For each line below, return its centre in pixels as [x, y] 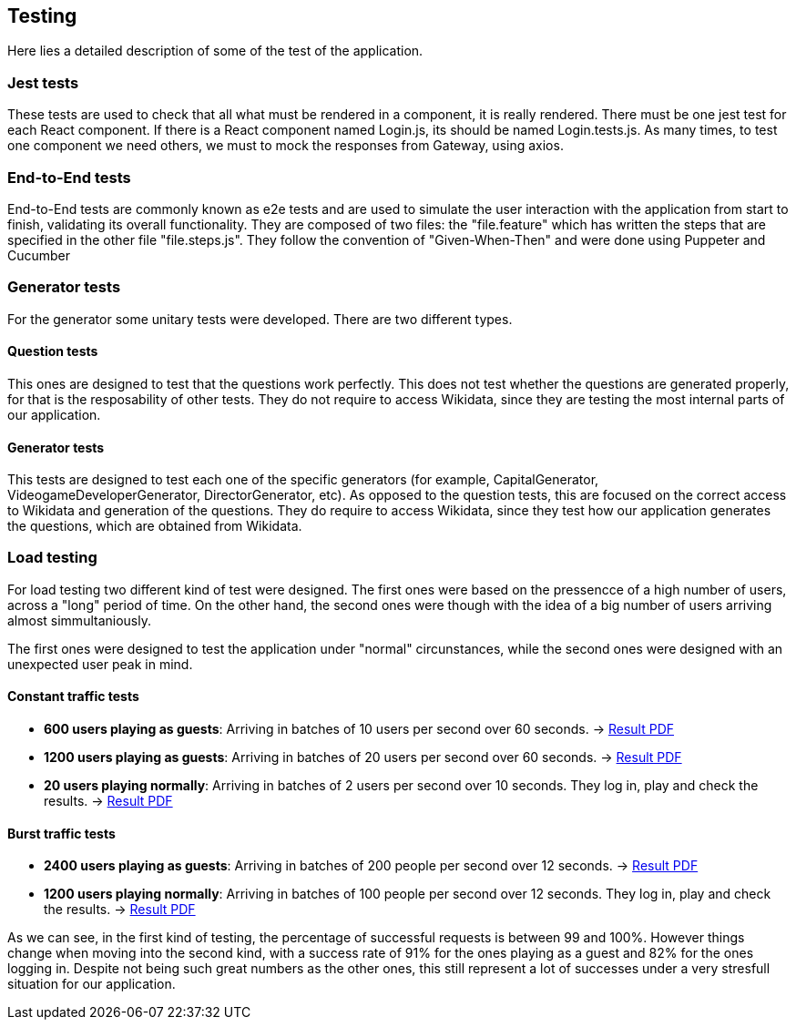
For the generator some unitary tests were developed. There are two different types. [260, 319]
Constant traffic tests [73, 697]
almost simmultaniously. [79, 620]
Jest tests [43, 82]
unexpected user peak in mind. [100, 664]
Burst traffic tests [61, 833]
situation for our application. [92, 984]
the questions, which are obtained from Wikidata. [155, 526]
